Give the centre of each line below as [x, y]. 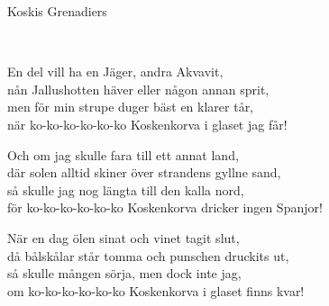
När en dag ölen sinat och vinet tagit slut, [123, 237]
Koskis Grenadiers [57, 11]
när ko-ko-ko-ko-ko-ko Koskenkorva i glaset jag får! [147, 124]
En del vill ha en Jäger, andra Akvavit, [115, 72]
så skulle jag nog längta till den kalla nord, [126, 189]
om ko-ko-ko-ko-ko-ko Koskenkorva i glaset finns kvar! [156, 290]
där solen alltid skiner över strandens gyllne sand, [144, 172]
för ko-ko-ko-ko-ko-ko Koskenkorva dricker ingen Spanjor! [165, 207]
